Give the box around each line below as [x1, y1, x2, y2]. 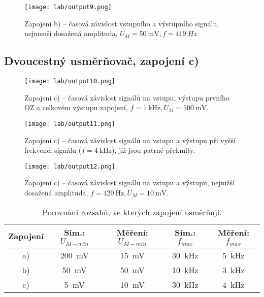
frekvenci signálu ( [24, 145, 82, 155]
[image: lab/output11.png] [24, 120, 115, 127]
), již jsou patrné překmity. [111, 145, 195, 155]
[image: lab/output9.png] [24, 4, 112, 11]
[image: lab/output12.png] [24, 162, 115, 170]
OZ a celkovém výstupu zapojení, [24, 102, 128, 113]
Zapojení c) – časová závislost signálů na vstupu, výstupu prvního [24, 92, 229, 103]
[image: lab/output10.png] [24, 78, 115, 85]
